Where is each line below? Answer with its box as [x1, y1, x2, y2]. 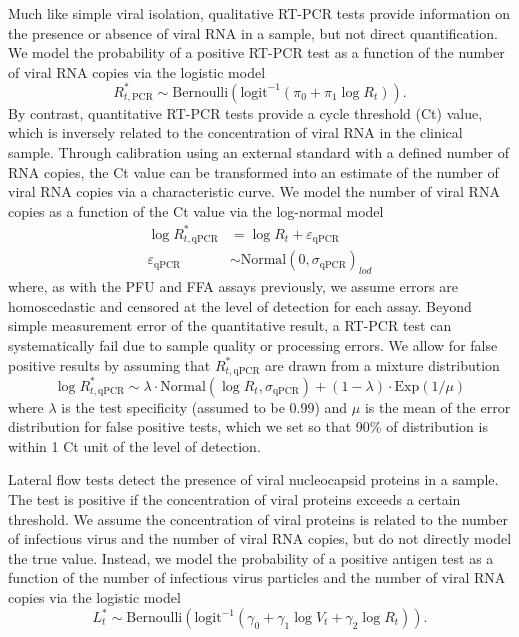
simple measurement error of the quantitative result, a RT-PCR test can [8, 315, 452, 336]
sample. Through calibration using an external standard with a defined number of [8, 142, 509, 163]
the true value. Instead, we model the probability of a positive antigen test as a [8, 547, 494, 568]
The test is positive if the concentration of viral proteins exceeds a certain [8, 488, 461, 509]
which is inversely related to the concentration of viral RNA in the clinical [8, 122, 463, 143]
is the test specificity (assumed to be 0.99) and [61, 396, 348, 417]
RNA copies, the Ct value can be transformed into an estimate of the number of [8, 161, 499, 182]
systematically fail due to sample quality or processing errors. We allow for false [8, 335, 498, 356]
